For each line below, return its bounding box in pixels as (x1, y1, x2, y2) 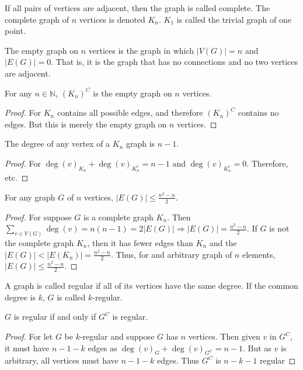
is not (269, 222, 290, 234)
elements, (242, 248, 276, 260)
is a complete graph (83, 210, 154, 223)
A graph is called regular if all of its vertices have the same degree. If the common (5, 279, 298, 292)
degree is (5, 291, 36, 303)
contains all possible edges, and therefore (57, 106, 203, 119)
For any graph (5, 191, 55, 203)
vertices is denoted (79, 13, 145, 25)
